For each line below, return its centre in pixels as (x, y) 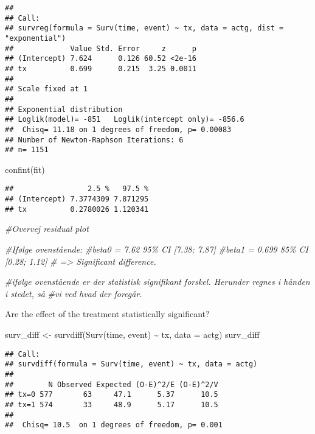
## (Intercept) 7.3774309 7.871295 (77, 199)
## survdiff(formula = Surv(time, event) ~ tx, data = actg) (131, 364)
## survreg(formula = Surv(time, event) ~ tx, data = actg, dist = (144, 28)
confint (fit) (25, 169)
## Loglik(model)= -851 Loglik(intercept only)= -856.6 (125, 120)
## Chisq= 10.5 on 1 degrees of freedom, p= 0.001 (114, 425)
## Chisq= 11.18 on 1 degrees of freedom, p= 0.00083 (118, 129)
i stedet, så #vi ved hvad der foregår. (74, 293)
